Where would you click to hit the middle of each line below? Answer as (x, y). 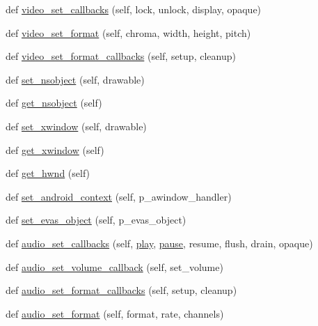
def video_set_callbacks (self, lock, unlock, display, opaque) (134, 9)
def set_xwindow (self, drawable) (76, 126)
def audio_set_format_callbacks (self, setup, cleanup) (121, 290)
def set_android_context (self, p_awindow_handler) (119, 196)
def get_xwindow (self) (55, 149)
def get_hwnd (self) (48, 173)
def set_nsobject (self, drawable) (75, 79)
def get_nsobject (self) (54, 103)
